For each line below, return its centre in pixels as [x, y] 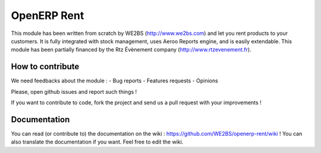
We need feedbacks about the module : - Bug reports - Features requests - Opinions [114, 81]
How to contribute [45, 67]
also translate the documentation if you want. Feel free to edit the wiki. [97, 142]
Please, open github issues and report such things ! [74, 91]
